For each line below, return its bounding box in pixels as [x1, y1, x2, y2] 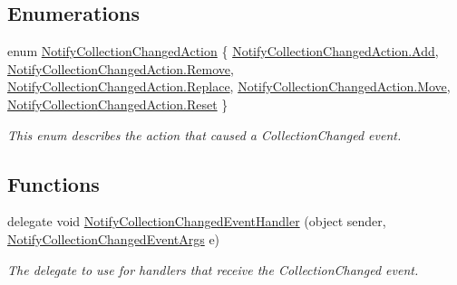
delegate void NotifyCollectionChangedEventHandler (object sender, [7, 212, 386, 231]
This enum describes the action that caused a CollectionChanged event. [7, 125, 402, 144]
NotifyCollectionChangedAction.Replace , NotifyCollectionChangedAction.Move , [7, 77, 451, 96]
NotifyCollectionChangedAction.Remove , [7, 59, 234, 78]
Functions [7, 169, 100, 197]
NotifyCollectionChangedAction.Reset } [7, 94, 228, 113]
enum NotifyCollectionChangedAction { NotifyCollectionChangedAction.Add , [7, 42, 439, 61]
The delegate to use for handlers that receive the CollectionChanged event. [7, 260, 419, 279]
